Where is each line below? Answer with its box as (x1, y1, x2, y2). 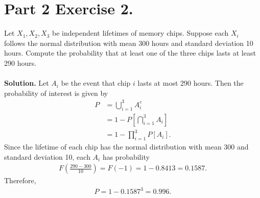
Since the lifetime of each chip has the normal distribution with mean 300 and (4, 141, 249, 152)
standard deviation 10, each (4, 151, 90, 162)
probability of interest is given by (4, 87, 108, 98)
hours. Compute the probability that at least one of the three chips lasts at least (4, 47, 256, 58)
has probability (102, 151, 150, 162)
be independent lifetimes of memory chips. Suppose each (52, 28, 229, 38)
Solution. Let (4, 78, 49, 88)
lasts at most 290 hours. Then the (137, 78, 244, 88)
